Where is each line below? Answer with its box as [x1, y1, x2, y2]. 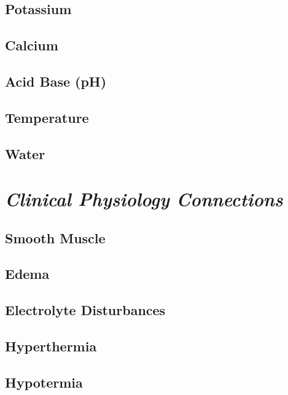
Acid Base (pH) [5, 71, 107, 90]
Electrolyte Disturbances [5, 300, 166, 319]
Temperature [5, 108, 89, 127]
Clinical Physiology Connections [5, 186, 283, 212]
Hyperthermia [5, 337, 97, 356]
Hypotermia [5, 372, 83, 391]
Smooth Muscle [5, 228, 106, 247]
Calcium [5, 36, 58, 55]
